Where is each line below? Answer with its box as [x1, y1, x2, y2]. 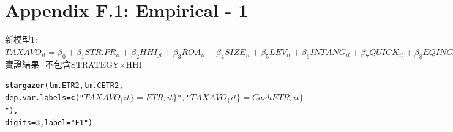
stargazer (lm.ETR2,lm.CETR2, [5, 81, 124, 90]
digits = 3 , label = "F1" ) [5, 119, 93, 128]
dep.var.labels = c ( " [5, 93, 84, 102]
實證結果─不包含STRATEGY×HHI [5, 57, 142, 70]
